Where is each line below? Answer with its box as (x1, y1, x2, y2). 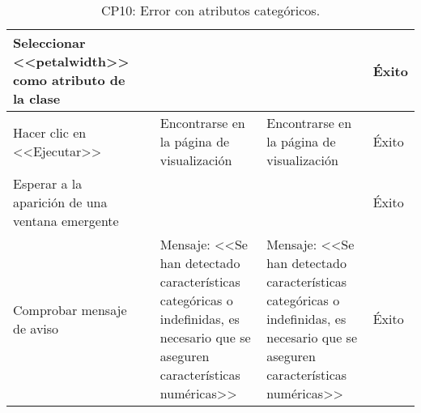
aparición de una (13, 193, 108, 211)
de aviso (13, 318, 59, 338)
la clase (13, 89, 61, 108)
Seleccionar (13, 33, 86, 52)
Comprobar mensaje (13, 300, 127, 319)
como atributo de (13, 70, 125, 89)
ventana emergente (13, 211, 119, 230)
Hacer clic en (13, 122, 87, 142)
